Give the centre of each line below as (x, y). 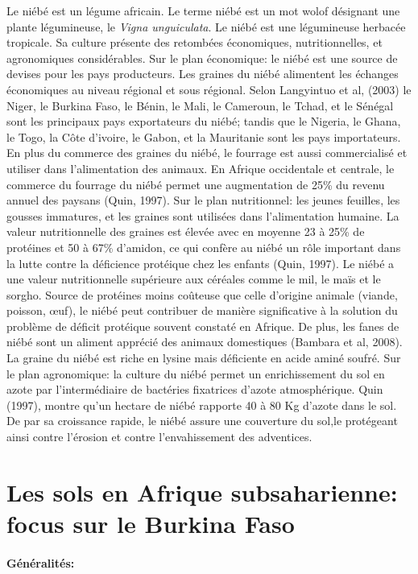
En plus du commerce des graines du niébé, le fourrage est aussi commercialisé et (207, 153)
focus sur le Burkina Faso (151, 523)
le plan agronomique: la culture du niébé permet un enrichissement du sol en (196, 373)
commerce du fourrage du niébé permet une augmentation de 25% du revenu (196, 184)
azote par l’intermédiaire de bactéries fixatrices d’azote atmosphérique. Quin (195, 389)
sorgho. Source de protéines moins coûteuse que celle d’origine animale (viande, (202, 294)
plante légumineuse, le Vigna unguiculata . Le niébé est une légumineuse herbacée (206, 26)
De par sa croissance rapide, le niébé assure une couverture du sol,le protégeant (202, 421)
